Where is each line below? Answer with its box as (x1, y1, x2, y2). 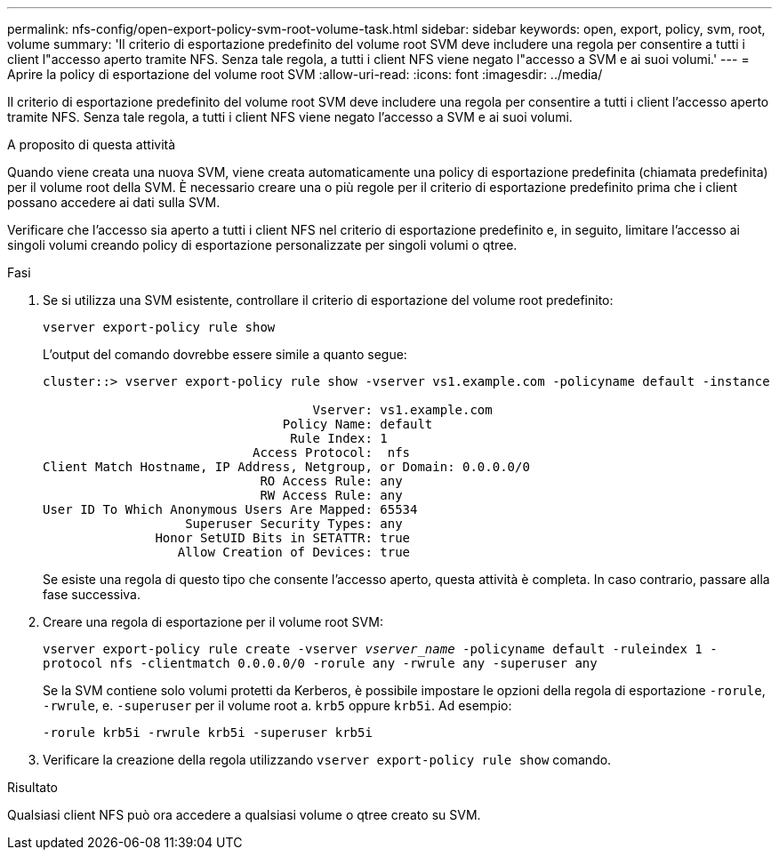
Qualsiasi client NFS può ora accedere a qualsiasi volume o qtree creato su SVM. (7, 807, 481, 822)
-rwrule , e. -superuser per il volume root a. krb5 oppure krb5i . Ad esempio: (43, 698, 512, 713)
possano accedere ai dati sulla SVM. (7, 195, 221, 210)
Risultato (7, 780, 59, 795)
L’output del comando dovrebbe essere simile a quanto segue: (43, 347, 407, 362)
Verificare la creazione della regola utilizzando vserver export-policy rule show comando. (43, 752, 612, 767)
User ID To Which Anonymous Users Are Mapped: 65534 (43, 502, 418, 517)
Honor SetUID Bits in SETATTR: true (155, 531, 411, 545)
